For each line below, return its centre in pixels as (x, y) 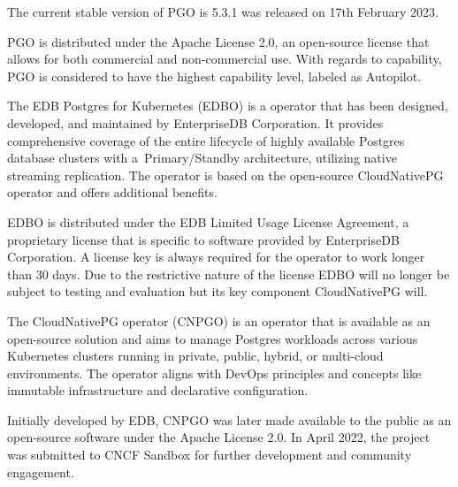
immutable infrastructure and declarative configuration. (158, 390)
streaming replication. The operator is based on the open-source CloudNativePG (225, 175)
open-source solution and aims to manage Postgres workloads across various (213, 338)
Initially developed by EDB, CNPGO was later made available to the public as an (229, 419)
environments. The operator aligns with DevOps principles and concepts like (214, 373)
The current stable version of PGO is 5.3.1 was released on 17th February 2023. (223, 11)
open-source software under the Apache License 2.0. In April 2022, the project (219, 437)
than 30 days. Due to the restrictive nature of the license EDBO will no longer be (229, 274)
